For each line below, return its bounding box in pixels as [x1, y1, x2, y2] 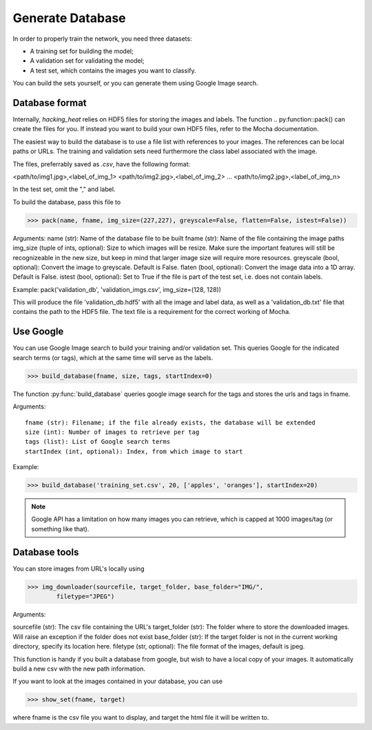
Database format [12, 97, 87, 108]
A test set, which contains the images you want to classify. [30, 66, 196, 75]
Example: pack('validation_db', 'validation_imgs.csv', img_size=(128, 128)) [12, 285, 222, 293]
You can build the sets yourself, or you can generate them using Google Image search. [12, 79, 258, 88]
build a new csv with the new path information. [12, 664, 146, 673]
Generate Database [12, 10, 127, 26]
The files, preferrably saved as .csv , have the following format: [12, 159, 191, 168]
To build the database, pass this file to [12, 197, 121, 206]
